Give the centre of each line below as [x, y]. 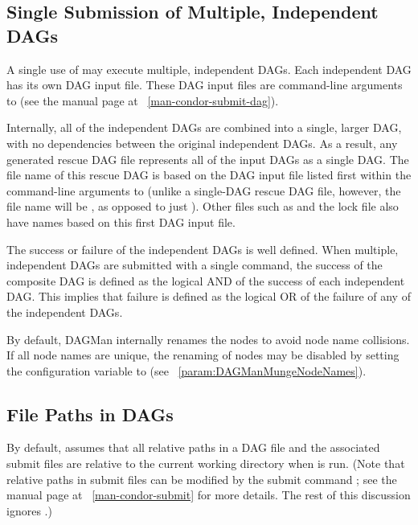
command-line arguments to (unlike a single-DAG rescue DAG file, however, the [204, 190]
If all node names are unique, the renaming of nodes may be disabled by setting [203, 355]
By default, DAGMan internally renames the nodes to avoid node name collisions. [208, 339]
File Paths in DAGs [90, 414]
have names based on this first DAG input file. [121, 221]
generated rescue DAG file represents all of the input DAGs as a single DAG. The [208, 159]
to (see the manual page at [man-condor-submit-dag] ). [143, 100]
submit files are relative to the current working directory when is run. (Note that [206, 463]
